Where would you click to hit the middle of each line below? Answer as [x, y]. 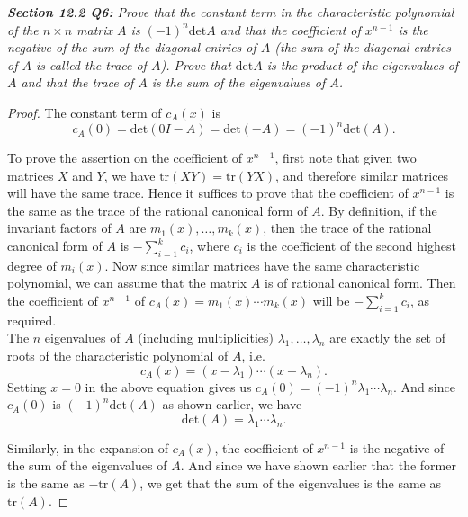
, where [209, 246]
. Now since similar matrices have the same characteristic [262, 265]
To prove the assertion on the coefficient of [125, 158]
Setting [27, 386]
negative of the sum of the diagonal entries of [132, 47]
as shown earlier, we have [232, 404]
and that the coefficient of [290, 29]
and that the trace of [77, 82]
